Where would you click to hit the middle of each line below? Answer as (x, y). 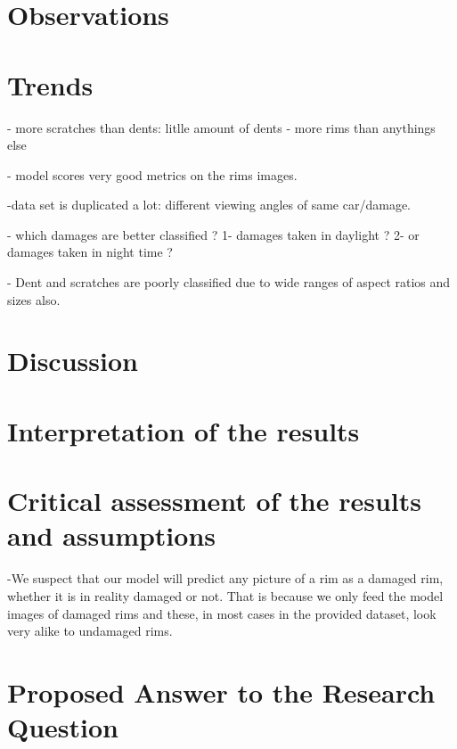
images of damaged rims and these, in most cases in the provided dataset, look (222, 613)
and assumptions (111, 535)
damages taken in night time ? (90, 252)
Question (63, 727)
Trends (50, 84)
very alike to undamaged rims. (90, 631)
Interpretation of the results (184, 430)
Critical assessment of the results (214, 501)
